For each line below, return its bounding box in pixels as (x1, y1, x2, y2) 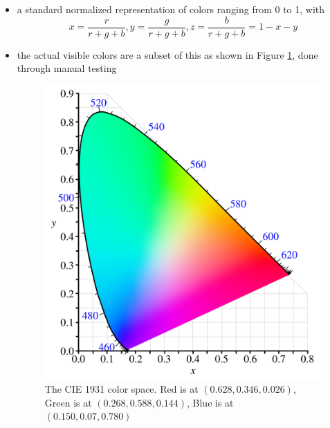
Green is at (44, 395, 92, 409)
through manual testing (17, 61, 117, 75)
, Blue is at (187, 395, 234, 409)
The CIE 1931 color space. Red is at (44, 381, 199, 396)
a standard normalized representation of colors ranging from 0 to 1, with (17, 2, 325, 16)
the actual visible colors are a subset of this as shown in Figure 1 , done (17, 47, 318, 62)
